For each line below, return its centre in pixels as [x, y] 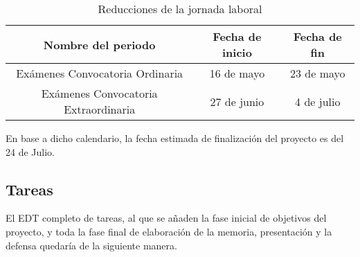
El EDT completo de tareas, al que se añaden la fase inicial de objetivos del [166, 218]
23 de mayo [317, 73]
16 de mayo [237, 73]
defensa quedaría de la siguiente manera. [91, 245]
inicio [237, 52]
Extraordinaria [100, 109]
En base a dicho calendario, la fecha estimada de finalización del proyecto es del [175, 138]
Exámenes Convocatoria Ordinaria [100, 73]
